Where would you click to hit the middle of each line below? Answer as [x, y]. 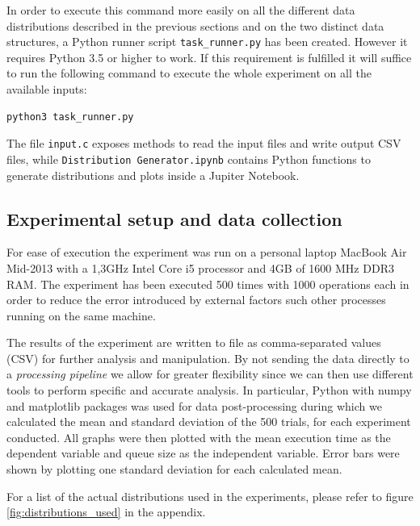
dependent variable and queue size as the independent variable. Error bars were [203, 453]
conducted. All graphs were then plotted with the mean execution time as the [199, 437]
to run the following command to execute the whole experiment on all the [189, 73]
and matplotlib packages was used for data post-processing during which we [194, 405]
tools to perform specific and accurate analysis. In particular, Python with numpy [209, 390]
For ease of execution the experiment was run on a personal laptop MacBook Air [207, 252]
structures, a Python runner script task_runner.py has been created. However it [207, 42]
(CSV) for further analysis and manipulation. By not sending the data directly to [208, 358]
